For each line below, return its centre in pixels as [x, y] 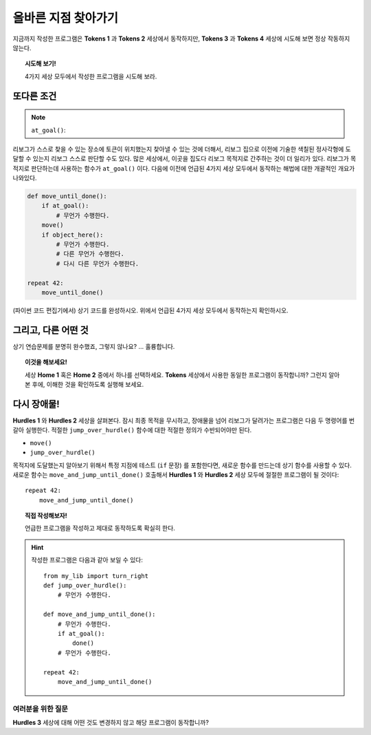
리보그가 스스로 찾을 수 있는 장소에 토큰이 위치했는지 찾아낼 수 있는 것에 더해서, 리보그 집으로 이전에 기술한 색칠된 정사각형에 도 [182, 149]
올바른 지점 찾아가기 [66, 18]
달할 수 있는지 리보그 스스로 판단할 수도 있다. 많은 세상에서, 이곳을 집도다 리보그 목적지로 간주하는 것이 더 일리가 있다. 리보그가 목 [184, 159]
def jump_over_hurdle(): [85, 586]
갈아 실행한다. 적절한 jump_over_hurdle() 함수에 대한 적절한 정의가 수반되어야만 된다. [132, 430]
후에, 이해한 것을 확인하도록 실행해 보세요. [88, 385]
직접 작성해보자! [46, 515]
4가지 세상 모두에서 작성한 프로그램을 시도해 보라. [91, 76]
